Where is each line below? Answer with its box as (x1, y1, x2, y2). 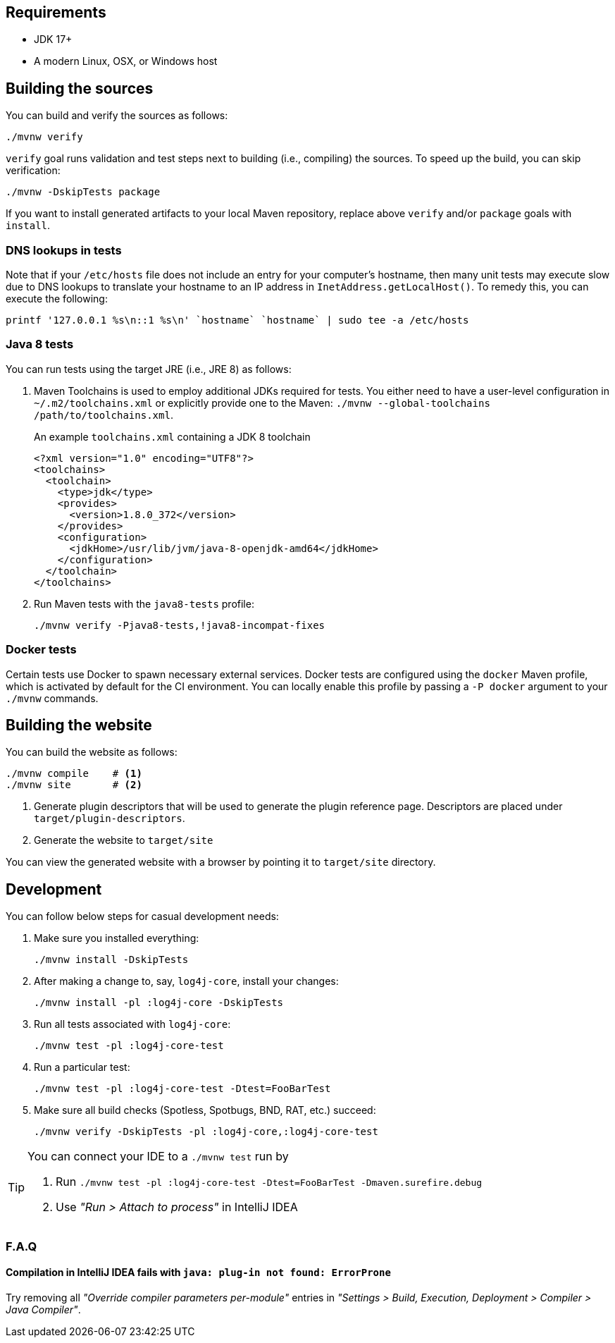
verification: (6, 164, 61, 177)
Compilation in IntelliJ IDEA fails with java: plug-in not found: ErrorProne (6, 1266, 391, 1279)
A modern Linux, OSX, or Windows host (34, 55, 218, 68)
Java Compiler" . (6, 1303, 81, 1316)
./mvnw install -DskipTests (34, 954, 189, 966)
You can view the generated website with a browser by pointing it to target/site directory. (6, 856, 436, 869)
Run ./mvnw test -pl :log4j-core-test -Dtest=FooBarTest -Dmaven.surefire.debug (56, 1175, 483, 1189)
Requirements (6, 4, 106, 21)
